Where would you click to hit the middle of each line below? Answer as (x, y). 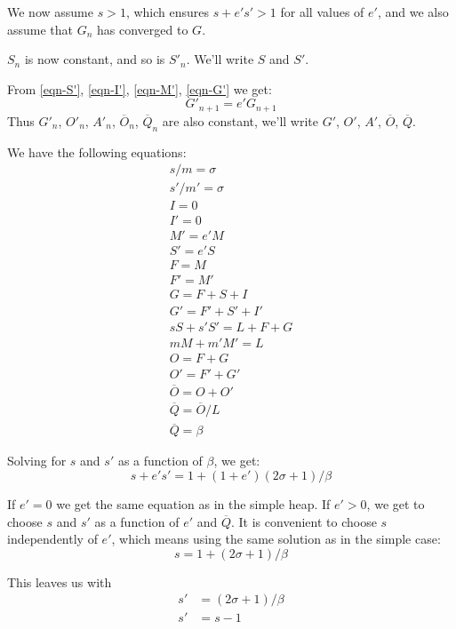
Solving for (37, 461)
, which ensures (168, 12)
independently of (52, 539)
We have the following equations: (97, 151)
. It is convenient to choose (304, 521)
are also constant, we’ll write (240, 120)
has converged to (143, 29)
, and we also (413, 12)
